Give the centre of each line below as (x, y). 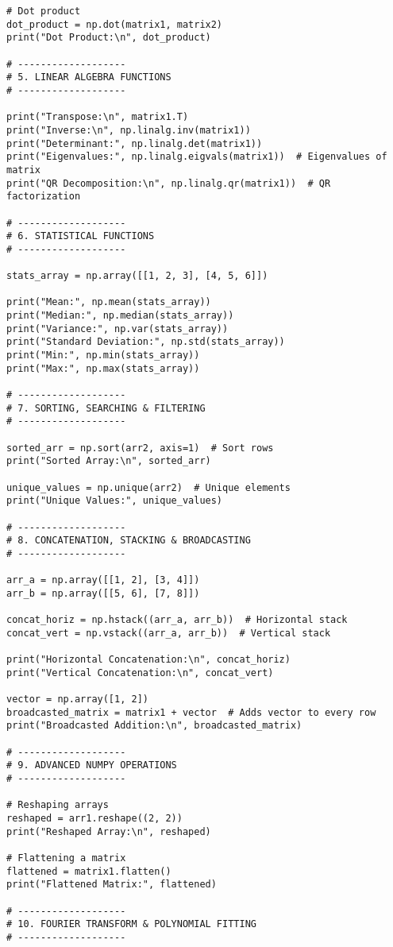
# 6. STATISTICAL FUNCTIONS (81, 236)
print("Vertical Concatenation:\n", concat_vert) (140, 673)
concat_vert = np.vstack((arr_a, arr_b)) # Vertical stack (169, 633)
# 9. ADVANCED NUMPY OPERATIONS (92, 765)
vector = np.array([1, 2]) (77, 700)
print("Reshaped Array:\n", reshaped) (109, 831)
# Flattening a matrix (66, 858)
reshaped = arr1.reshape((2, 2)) (94, 819)
